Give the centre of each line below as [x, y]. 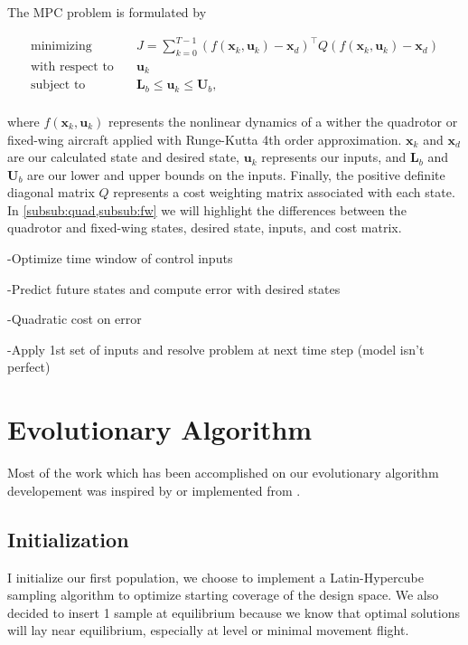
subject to [58, 85]
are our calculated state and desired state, [123, 157]
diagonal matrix [51, 192]
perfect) [29, 367]
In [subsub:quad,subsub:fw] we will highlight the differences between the [207, 209]
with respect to [72, 66]
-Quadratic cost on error [75, 319]
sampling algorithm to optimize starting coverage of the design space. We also [223, 595]
